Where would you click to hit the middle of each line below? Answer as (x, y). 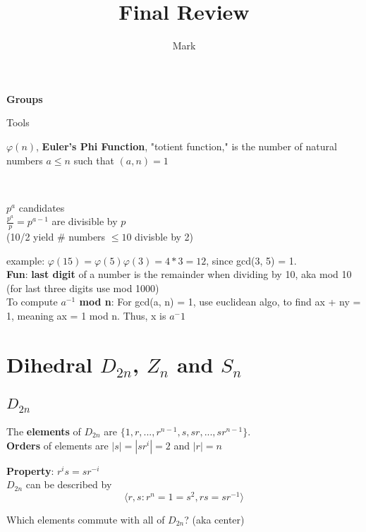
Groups (25, 98)
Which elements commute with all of (86, 519)
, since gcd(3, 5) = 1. (251, 260)
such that (94, 160)
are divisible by (85, 221)
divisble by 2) (164, 237)
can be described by (69, 484)
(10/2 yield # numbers (56, 237)
